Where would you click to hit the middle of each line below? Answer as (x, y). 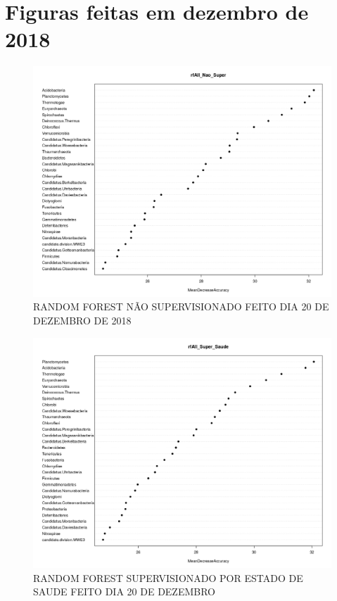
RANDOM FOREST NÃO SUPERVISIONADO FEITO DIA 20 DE (181, 306)
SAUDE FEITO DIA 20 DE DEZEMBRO (125, 591)
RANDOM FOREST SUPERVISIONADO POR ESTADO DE (168, 577)
